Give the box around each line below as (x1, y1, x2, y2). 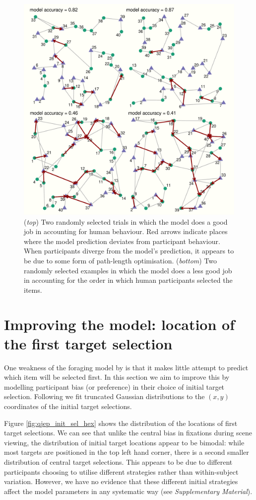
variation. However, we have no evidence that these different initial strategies (4, 476, 238, 487)
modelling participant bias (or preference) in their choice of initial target (4, 381, 225, 392)
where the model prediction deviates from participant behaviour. (24, 236, 220, 246)
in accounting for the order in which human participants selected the (24, 275, 233, 285)
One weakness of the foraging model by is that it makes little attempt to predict (4, 362, 249, 372)
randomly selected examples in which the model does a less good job (24, 265, 232, 275)
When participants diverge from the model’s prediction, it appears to (24, 246, 234, 256)
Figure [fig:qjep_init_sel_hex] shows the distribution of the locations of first (4, 417, 238, 428)
